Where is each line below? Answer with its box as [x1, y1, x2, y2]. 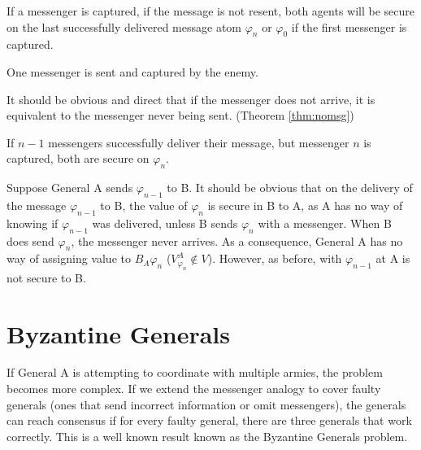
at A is [375, 250, 410, 267]
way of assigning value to [7, 250, 131, 267]
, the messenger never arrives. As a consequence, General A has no [71, 232, 403, 249]
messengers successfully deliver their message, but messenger [48, 133, 349, 151]
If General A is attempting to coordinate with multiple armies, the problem [7, 364, 383, 381]
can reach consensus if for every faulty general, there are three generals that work [7, 412, 412, 429]
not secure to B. [7, 269, 86, 286]
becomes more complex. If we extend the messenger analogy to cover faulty [7, 380, 381, 397]
